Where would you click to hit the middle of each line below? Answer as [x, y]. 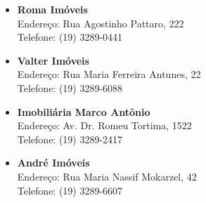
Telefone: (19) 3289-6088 [70, 87]
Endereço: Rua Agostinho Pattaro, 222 [101, 23]
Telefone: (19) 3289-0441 [70, 37]
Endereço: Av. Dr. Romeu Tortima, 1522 [104, 125]
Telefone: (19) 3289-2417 [70, 139]
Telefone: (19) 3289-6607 [70, 190]
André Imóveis [53, 163]
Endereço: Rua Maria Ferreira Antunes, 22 [109, 74]
